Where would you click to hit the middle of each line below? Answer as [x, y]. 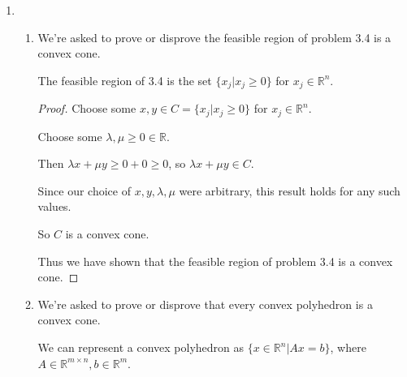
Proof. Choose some [87, 108]
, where [348, 347]
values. [54, 206]
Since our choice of [84, 190]
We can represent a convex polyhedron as [141, 347]
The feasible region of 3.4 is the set [125, 80]
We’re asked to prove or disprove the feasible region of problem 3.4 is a [214, 37]
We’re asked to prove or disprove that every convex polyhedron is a [205, 304]
